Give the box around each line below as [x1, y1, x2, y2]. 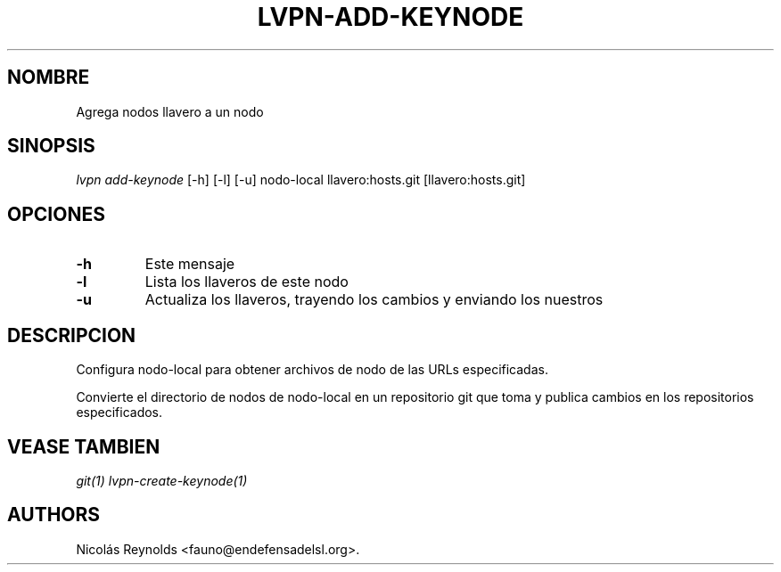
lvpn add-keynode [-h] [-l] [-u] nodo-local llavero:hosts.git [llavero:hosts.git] [76, 172, 526, 188]
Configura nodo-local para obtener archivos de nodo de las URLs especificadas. [76, 362, 548, 378]
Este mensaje [144, 255, 235, 274]
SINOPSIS [7, 135, 95, 158]
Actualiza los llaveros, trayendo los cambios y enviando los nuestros [144, 290, 604, 309]
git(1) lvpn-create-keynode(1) [76, 472, 248, 488]
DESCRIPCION [7, 323, 136, 347]
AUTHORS [7, 503, 101, 527]
